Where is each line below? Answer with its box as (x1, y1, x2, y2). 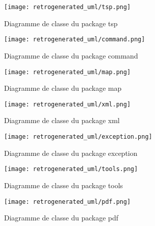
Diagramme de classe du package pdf (4, 212, 119, 223)
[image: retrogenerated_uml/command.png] (4, 36, 145, 43)
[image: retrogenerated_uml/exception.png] (4, 133, 152, 140)
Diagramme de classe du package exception (4, 147, 138, 158)
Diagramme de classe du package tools (4, 180, 123, 190)
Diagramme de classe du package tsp (4, 18, 118, 28)
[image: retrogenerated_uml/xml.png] (4, 100, 131, 108)
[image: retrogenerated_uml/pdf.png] (4, 198, 131, 205)
